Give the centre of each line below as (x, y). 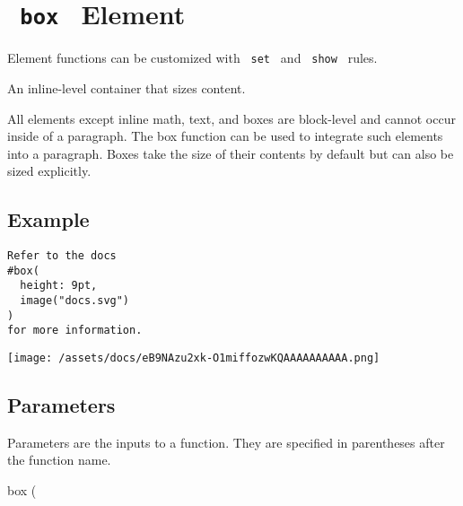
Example (48, 219)
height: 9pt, (59, 286)
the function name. (59, 460)
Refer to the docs (62, 256)
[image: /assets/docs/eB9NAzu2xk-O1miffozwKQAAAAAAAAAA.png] (194, 358)
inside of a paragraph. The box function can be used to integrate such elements (225, 136)
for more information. (75, 331)
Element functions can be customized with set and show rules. (192, 58)
